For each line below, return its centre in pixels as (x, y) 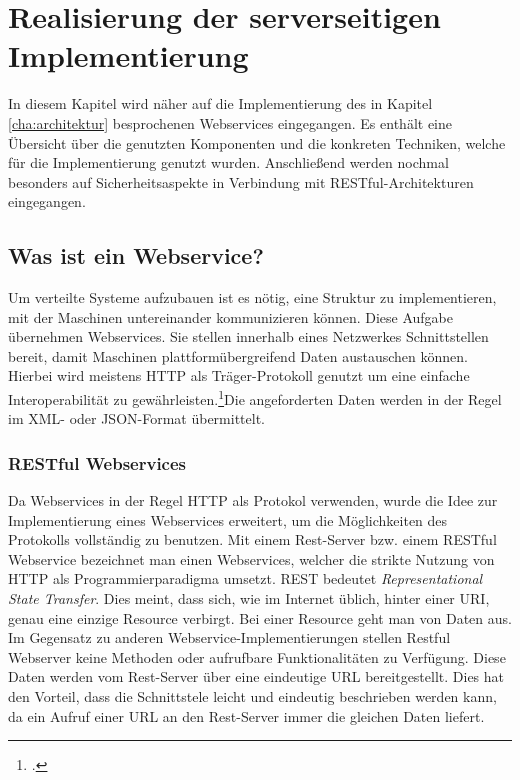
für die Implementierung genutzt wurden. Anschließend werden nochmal (228, 162)
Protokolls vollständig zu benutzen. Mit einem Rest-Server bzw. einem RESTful (252, 539)
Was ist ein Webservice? (136, 255)
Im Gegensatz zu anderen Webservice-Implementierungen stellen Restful (229, 637)
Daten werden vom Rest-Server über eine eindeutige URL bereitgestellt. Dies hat (256, 676)
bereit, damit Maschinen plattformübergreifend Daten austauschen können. (238, 355)
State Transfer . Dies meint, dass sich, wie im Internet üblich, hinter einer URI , (249, 598)
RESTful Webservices (97, 462)
